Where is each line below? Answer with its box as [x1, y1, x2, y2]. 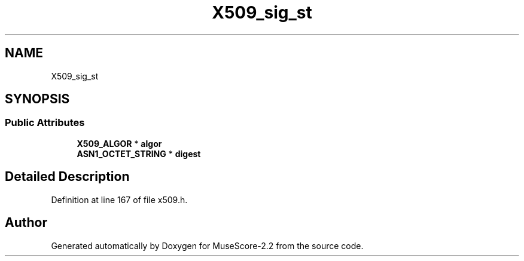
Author [5, 215, 47, 231]
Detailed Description [5, 169, 130, 185]
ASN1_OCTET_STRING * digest [77, 148, 201, 159]
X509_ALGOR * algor [77, 138, 162, 149]
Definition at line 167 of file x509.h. [51, 194, 188, 205]
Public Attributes [5, 116, 85, 129]
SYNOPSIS [5, 91, 70, 107]
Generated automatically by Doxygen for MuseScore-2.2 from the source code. [51, 240, 364, 251]
